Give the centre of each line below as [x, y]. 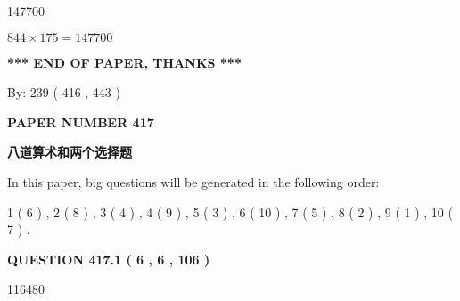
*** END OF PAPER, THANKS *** [124, 62]
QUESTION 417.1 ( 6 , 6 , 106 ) [109, 259]
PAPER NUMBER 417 [81, 122]
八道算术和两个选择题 [70, 152]
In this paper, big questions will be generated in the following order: [193, 181]
